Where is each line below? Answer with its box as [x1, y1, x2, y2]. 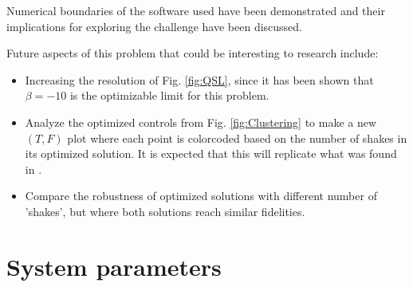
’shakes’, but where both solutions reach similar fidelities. [25, 202, 305, 219]
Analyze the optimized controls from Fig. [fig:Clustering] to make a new [25, 113, 377, 130]
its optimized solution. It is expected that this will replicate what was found [25, 145, 397, 162]
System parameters [6, 250, 222, 282]
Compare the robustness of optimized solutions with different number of [25, 187, 377, 204]
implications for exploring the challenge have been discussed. [6, 18, 302, 34]
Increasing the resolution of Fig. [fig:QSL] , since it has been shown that [25, 71, 374, 88]
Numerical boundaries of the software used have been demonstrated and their [6, 2, 385, 18]
